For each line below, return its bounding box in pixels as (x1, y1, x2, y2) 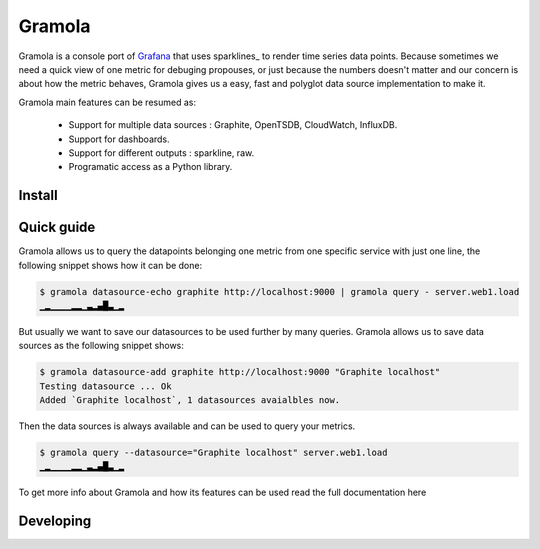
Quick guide (18, 219, 96, 236)
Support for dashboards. (68, 133, 170, 145)
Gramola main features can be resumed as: (18, 96, 197, 108)
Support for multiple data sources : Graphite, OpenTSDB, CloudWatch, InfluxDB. (68, 119, 398, 131)
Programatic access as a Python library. (68, 161, 233, 173)
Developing (18, 513, 92, 530)
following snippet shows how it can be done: (18, 259, 203, 271)
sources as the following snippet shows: (18, 340, 185, 352)
